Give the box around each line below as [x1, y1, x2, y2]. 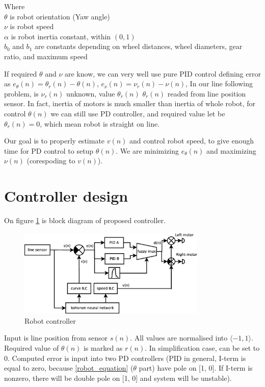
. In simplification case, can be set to [145, 343, 260, 353]
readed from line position [167, 88, 246, 99]
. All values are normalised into [130, 332, 228, 343]
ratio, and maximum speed [4, 51, 88, 61]
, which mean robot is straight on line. [40, 118, 160, 129]
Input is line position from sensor [4, 332, 108, 343]
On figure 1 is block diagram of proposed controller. [4, 215, 166, 226]
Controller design [4, 185, 128, 206]
